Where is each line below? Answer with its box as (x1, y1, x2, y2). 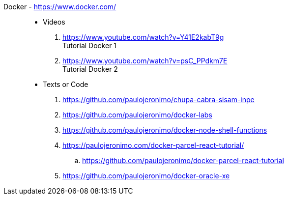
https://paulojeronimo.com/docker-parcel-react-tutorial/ (62, 141, 244, 149)
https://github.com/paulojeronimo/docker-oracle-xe (62, 171, 230, 180)
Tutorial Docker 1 (62, 41, 117, 50)
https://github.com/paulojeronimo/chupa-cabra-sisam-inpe (62, 95, 255, 104)
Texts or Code (43, 80, 88, 88)
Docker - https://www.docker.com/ (3, 2, 116, 11)
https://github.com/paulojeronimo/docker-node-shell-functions (62, 126, 267, 134)
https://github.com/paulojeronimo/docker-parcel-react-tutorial (82, 156, 284, 165)
